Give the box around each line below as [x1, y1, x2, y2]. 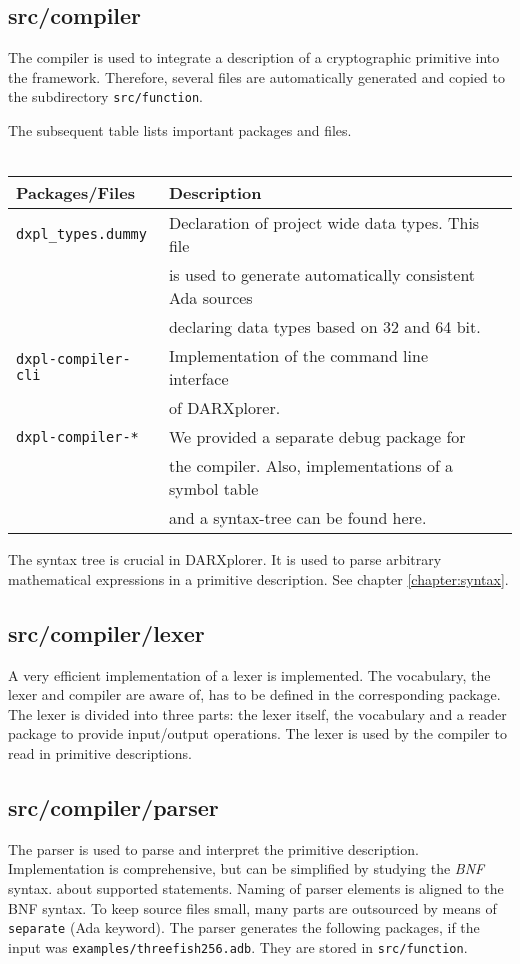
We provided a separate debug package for [168, 425, 466, 449]
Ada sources [168, 286, 253, 310]
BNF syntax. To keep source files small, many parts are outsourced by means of [8, 897, 497, 918]
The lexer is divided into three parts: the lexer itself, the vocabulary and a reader [8, 703, 507, 724]
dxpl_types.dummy [16, 226, 147, 243]
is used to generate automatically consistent [168, 263, 476, 287]
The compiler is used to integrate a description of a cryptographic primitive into [8, 47, 500, 68]
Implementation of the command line [168, 344, 429, 368]
